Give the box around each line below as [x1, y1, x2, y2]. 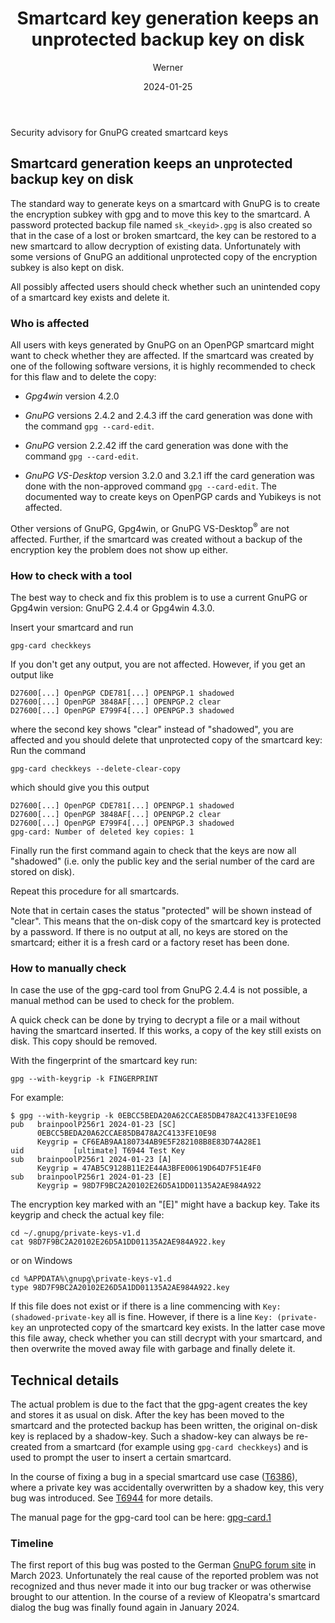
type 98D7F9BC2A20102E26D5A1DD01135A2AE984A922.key [10, 1283, 230, 1293]
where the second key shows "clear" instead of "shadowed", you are [10, 723, 294, 735]
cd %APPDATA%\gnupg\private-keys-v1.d [10, 1274, 172, 1284]
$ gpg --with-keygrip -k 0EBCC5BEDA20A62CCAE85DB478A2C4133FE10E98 [10, 1111, 298, 1121]
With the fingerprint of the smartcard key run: [10, 1055, 198, 1067]
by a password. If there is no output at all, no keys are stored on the [10, 926, 289, 937]
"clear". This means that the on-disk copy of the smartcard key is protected [10, 915, 322, 927]
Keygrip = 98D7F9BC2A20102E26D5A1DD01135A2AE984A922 [36, 1181, 262, 1191]
